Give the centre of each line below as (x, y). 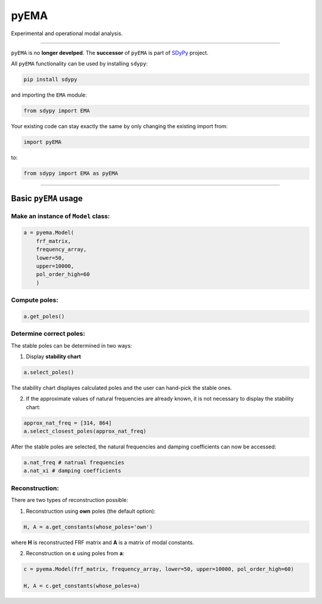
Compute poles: (35, 300)
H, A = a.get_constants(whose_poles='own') (88, 527)
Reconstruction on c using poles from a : (75, 553)
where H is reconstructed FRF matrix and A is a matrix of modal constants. (103, 542)
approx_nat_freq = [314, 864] (68, 423)
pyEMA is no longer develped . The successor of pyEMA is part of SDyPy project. (110, 52)
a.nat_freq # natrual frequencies (74, 463)
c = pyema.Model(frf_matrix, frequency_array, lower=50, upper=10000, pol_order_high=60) (159, 569)
